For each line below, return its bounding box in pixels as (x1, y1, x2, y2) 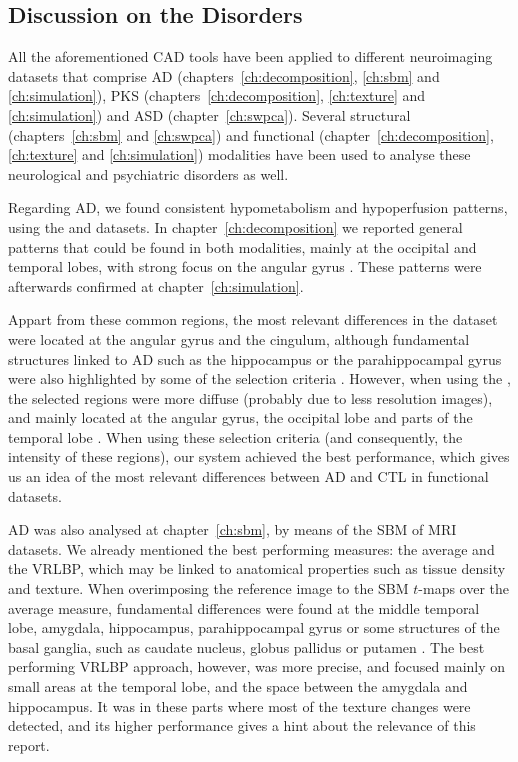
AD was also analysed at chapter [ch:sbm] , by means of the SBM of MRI (8, 519, 457, 540)
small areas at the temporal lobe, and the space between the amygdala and (8, 676, 468, 697)
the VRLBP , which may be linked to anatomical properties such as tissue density (8, 558, 506, 579)
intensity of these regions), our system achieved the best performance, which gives (8, 446, 510, 467)
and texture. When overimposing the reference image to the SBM (8, 578, 409, 599)
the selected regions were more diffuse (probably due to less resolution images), (8, 387, 493, 408)
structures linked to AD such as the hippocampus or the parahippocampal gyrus (8, 348, 502, 369)
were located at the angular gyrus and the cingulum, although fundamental (8, 328, 470, 349)
